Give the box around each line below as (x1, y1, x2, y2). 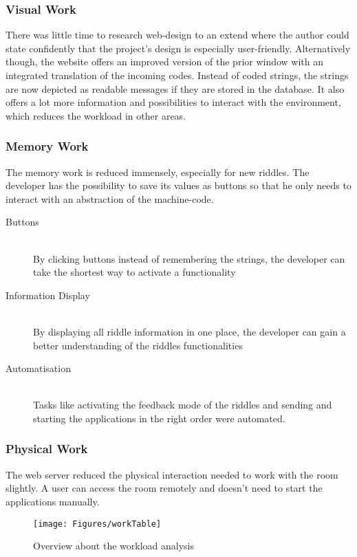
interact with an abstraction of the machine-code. (6, 191, 214, 206)
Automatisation (6, 361, 71, 375)
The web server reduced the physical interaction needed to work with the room (6, 467, 338, 481)
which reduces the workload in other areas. (6, 108, 186, 122)
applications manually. (6, 494, 100, 508)
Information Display (6, 287, 90, 302)
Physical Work (6, 440, 88, 457)
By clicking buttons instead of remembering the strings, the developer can (33, 251, 345, 265)
